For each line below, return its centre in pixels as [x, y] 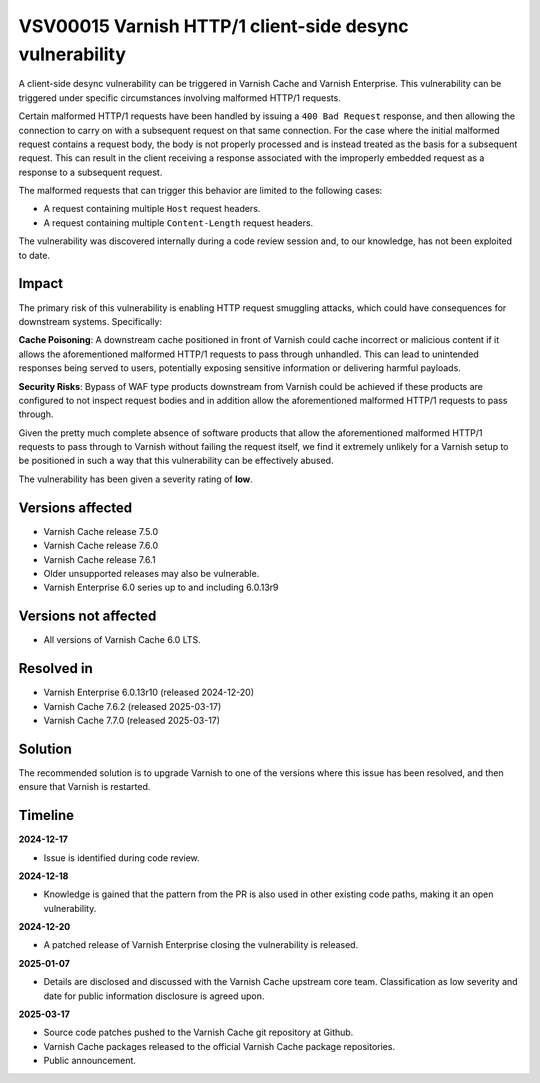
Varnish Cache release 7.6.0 [101, 546]
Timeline [46, 815]
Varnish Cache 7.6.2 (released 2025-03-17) [132, 706]
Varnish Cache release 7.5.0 [101, 531]
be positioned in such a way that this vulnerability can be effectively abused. [176, 461]
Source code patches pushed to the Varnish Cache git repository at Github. [198, 1032]
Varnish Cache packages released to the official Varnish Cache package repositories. [219, 1046]
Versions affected [75, 507]
